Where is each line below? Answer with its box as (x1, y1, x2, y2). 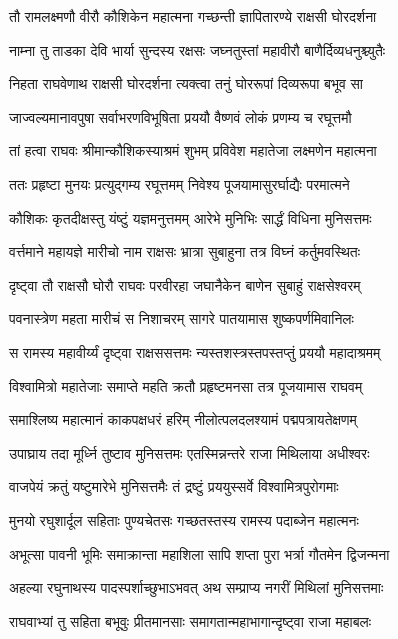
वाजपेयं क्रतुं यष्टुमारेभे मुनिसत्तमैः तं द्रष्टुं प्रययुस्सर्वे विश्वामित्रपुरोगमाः (9, 476, 339, 497)
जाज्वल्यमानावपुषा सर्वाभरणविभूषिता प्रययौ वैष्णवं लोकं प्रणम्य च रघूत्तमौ (9, 106, 352, 127)
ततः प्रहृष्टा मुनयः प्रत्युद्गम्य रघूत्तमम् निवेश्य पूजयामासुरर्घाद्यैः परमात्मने (9, 173, 350, 194)
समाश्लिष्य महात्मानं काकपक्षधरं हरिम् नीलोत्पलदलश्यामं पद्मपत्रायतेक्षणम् (9, 409, 357, 430)
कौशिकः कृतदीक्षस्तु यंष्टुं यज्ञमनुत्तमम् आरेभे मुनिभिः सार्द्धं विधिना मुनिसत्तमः (9, 207, 372, 228)
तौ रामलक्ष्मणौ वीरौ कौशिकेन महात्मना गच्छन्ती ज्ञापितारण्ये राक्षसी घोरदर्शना (9, 6, 377, 26)
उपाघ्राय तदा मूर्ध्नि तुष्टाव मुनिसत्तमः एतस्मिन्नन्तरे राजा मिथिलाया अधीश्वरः (9, 442, 370, 463)
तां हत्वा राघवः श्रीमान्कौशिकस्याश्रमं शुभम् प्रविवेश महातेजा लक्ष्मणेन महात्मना (9, 140, 377, 161)
